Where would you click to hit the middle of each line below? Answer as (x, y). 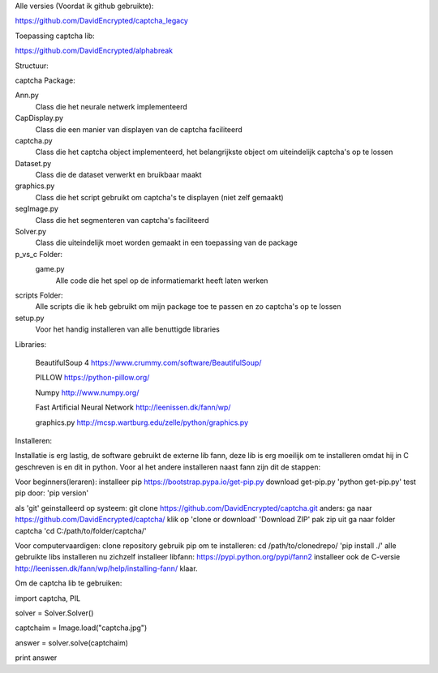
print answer (36, 658)
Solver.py (31, 232)
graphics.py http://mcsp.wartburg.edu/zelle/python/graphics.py (142, 422)
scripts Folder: (39, 295)
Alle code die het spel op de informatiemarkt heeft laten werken (162, 281)
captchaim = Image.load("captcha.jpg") (81, 628)
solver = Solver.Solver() (54, 613)
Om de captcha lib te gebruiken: (69, 583)
